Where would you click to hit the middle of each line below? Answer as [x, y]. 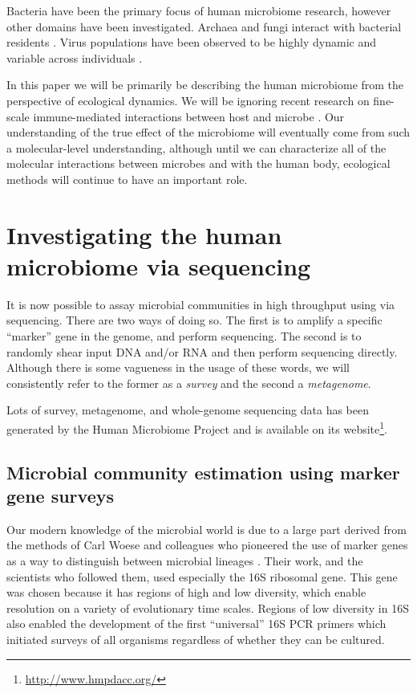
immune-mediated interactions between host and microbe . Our [189, 116]
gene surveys [61, 496]
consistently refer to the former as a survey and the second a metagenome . [189, 383]
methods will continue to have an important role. [127, 179]
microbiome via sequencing [159, 265]
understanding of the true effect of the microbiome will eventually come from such [208, 132]
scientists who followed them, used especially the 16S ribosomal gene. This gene [202, 576]
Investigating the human [144, 234]
